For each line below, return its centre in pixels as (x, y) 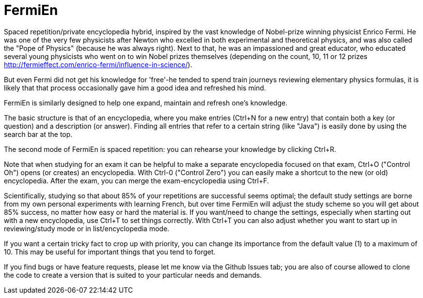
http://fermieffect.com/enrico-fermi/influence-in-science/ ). (98, 64)
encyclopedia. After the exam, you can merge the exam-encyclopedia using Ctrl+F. (137, 180)
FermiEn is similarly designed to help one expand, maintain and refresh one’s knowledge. (146, 103)
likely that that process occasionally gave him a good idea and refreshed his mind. (135, 88)
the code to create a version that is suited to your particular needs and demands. (133, 275)
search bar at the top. (38, 134)
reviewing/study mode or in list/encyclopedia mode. (87, 228)
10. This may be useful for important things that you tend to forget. (110, 252)
